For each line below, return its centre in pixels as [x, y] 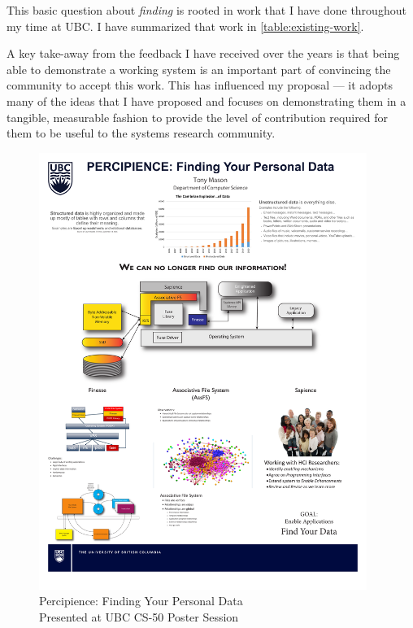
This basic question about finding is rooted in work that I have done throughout [206, 10]
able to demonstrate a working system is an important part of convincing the [199, 69]
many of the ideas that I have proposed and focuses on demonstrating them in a [206, 100]
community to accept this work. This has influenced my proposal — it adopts [200, 85]
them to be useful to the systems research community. [141, 133]
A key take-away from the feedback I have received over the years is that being [203, 53]
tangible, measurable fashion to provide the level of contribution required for [198, 117]
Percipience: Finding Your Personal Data [141, 601]
